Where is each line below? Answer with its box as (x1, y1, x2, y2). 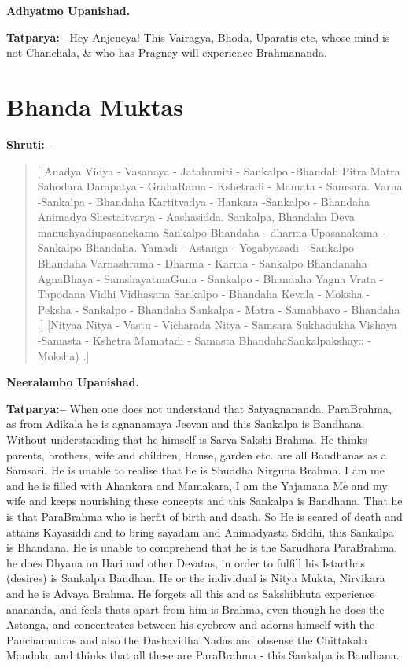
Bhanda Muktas (6, 90, 183, 122)
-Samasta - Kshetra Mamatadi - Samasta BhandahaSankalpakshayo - (37, 332, 371, 349)
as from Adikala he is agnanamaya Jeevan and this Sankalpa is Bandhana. (6, 415, 365, 432)
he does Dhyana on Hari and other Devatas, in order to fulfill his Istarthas (6, 554, 365, 570)
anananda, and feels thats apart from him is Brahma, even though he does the (6, 600, 385, 617)
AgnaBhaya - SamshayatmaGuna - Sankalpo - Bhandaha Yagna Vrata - (37, 270, 384, 286)
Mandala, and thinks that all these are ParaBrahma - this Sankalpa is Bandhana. (6, 647, 400, 663)
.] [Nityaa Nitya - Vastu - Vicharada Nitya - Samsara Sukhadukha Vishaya (37, 316, 397, 333)
